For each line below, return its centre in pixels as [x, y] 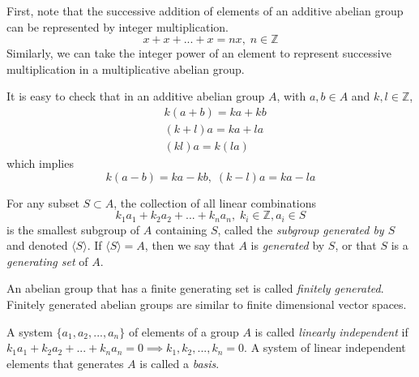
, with [291, 96]
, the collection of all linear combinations [215, 202]
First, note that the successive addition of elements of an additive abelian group [205, 11]
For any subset [43, 202]
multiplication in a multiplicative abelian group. [126, 69]
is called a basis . [180, 363]
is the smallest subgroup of [73, 229]
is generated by [288, 245]
